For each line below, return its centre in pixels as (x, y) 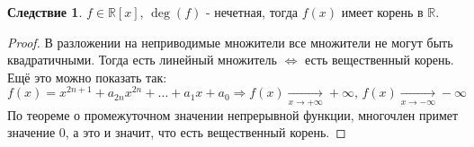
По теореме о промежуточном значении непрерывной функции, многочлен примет (233, 114)
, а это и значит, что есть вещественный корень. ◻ (206, 132)
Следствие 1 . (45, 12)
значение (31, 132)
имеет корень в (382, 12)
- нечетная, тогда (251, 12)
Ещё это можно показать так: (87, 77)
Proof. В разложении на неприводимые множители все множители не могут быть (230, 42)
